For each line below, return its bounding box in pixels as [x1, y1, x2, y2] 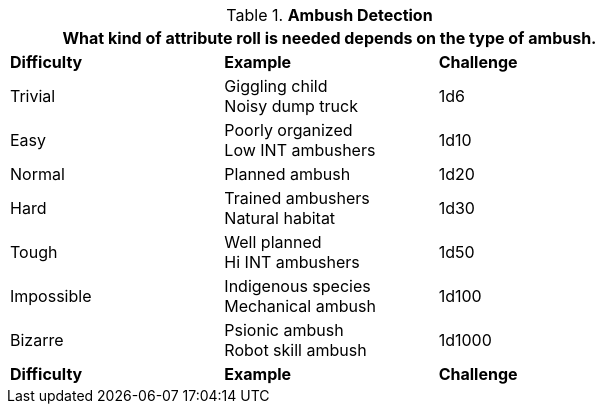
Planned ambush [224, 164, 351, 184]
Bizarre [10, 330, 64, 350]
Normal [10, 164, 65, 184]
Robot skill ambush [224, 340, 367, 360]
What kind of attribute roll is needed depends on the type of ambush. [62, 28, 597, 48]
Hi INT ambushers [224, 252, 360, 272]
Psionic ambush [224, 320, 344, 340]
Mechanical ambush [224, 296, 376, 316]
